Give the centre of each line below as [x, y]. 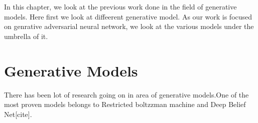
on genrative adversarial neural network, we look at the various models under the [129, 26]
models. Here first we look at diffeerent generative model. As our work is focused [128, 16]
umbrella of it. [26, 36]
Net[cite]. [18, 114]
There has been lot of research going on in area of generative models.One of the [126, 94]
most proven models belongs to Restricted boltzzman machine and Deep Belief [125, 104]
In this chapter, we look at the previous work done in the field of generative [120, 6]
